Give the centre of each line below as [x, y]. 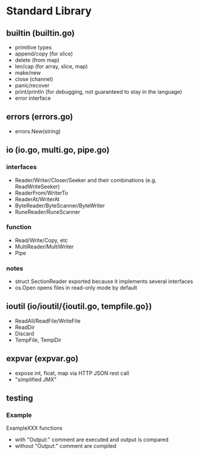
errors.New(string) [38, 131]
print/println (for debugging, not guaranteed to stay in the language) [98, 92]
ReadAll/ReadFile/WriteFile [48, 321]
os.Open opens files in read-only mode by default [76, 288]
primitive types [33, 47]
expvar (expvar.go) [42, 359]
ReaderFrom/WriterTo [42, 193]
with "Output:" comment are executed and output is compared [92, 439]
